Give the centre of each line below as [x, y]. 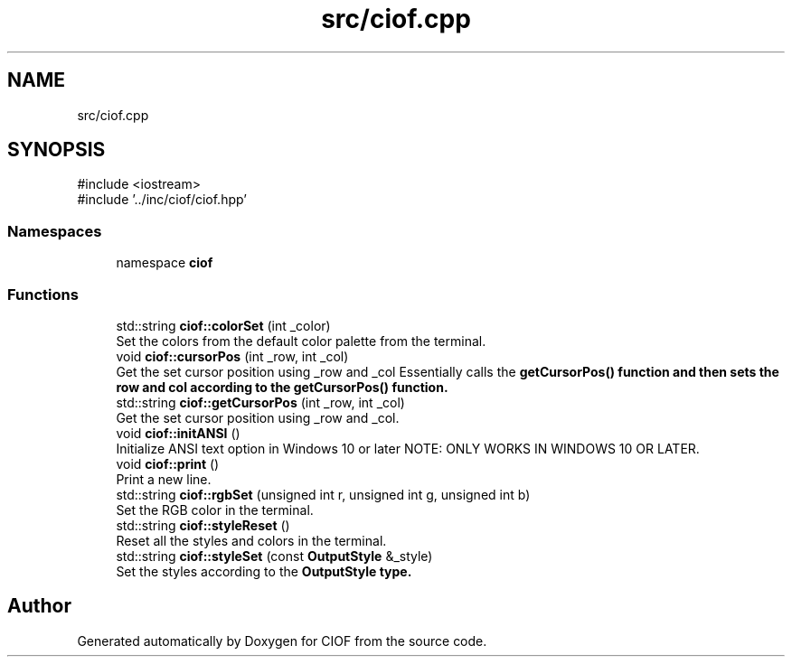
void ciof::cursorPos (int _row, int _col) [232, 356]
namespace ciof [165, 263]
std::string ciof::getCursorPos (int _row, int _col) [260, 402]
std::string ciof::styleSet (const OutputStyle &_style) [274, 556]
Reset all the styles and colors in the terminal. [251, 540]
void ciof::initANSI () [178, 433]
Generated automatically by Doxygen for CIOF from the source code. [282, 641]
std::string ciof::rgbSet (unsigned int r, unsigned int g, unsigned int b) [323, 494]
